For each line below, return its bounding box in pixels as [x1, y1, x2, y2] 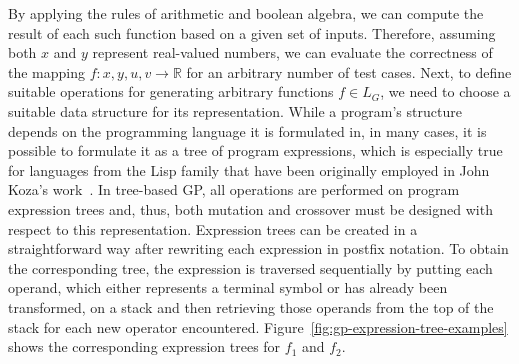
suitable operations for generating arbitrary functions [8, 81, 334, 102]
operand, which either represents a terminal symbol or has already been [8, 277, 448, 298]
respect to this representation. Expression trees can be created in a [8, 218, 418, 239]
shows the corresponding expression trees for [8, 336, 281, 357]
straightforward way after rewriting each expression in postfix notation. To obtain [8, 238, 509, 259]
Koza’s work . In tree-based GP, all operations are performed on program [8, 179, 460, 200]
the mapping [8, 61, 86, 82]
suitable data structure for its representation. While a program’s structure [8, 100, 462, 121]
